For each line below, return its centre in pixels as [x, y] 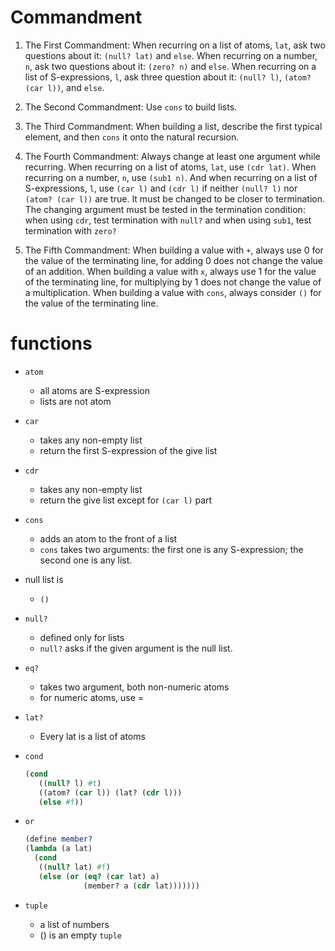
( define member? [58, 839]
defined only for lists [82, 637]
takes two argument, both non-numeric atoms [134, 687]
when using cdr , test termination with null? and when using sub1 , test [168, 220]
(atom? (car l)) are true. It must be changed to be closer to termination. [174, 198]
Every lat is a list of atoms [92, 736]
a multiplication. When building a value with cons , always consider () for [173, 292]
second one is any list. [86, 560]
